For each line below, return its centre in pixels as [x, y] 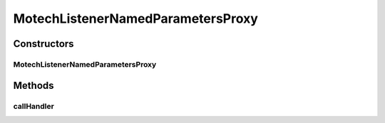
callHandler [34, 106]
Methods [34, 85]
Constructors [43, 44]
